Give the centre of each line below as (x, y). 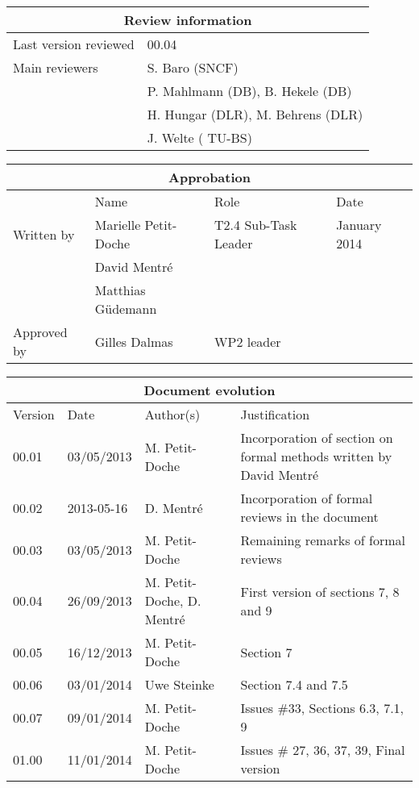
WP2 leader (248, 341)
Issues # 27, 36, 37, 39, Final (323, 750)
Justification (275, 414)
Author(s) (172, 414)
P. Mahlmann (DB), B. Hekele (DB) (249, 91)
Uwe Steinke (179, 684)
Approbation (209, 177)
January (359, 225)
